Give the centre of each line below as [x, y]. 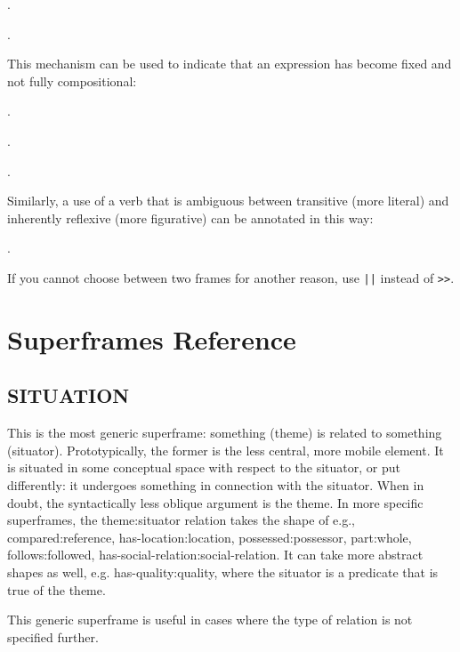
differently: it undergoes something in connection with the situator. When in [216, 484]
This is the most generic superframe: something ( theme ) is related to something [225, 433]
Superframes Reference [152, 338]
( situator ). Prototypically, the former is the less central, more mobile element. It [226, 450]
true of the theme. [56, 589]
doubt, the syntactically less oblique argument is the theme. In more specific [215, 502]
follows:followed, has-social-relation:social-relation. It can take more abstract [215, 555]
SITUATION [69, 395]
